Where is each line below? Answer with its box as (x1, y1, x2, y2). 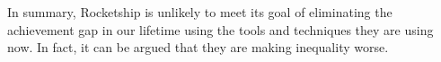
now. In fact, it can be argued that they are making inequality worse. (7, 38, 389, 57)
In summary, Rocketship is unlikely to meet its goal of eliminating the (7, 3, 392, 21)
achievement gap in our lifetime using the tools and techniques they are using (7, 20, 434, 39)
